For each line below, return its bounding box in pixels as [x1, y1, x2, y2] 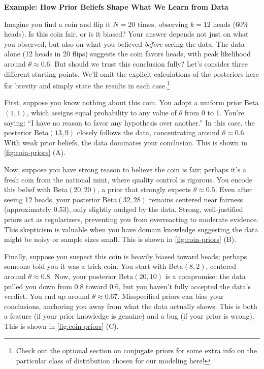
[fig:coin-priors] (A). [4, 147, 66, 158]
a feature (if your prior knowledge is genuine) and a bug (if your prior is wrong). [4, 311, 254, 321]
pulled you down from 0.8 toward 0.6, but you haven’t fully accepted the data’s [4, 281, 251, 291]
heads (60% [213, 18, 249, 29]
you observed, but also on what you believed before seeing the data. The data [4, 38, 245, 49]
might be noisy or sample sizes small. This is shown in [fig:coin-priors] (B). [4, 234, 237, 244]
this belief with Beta [4, 184, 68, 195]
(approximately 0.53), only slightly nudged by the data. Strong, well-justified [4, 204, 243, 214]
